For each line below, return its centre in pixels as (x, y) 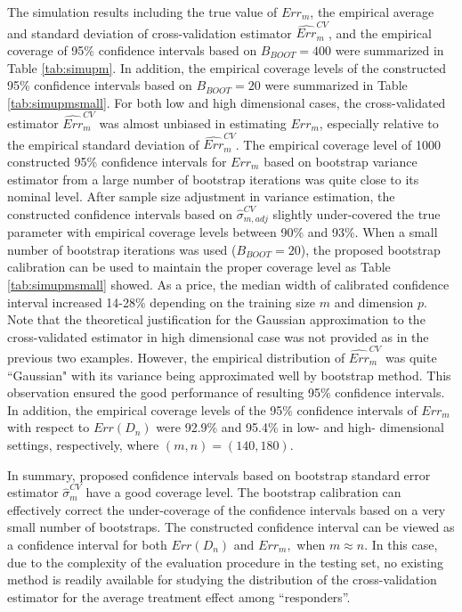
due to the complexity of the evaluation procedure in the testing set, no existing (225, 562)
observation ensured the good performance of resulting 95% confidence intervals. (226, 392)
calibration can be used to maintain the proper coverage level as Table (199, 267)
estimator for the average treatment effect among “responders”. (179, 596)
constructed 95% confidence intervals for (117, 161)
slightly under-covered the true (357, 213)
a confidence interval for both (87, 544)
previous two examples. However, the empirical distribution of (176, 358)
